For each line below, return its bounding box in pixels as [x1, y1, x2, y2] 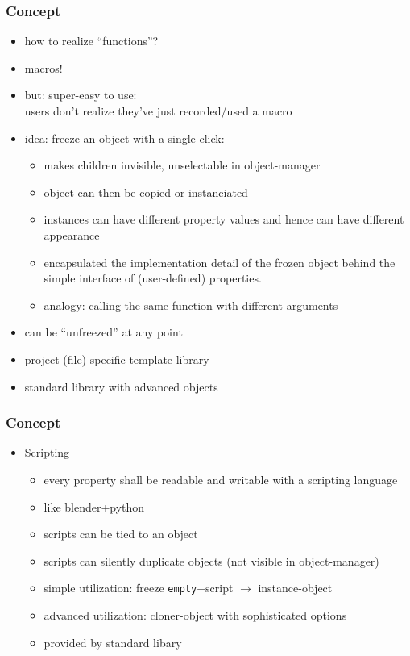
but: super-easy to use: [24, 86, 137, 103]
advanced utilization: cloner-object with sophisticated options [43, 606, 347, 623]
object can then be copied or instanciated [43, 183, 248, 200]
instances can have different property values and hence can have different [43, 211, 404, 228]
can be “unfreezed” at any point [24, 324, 183, 341]
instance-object [258, 579, 333, 596]
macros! [24, 59, 63, 76]
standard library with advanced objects [24, 378, 218, 395]
